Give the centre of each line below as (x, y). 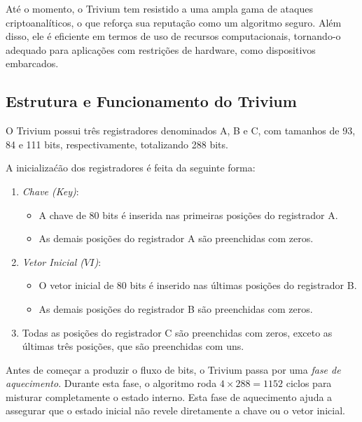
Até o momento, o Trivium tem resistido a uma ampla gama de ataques (159, 8)
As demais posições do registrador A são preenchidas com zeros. (176, 238)
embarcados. (32, 63)
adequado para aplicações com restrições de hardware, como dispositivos (161, 49)
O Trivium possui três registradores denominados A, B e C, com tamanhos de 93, (181, 131)
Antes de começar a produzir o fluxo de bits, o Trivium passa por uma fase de (173, 369)
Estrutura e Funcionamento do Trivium (151, 101)
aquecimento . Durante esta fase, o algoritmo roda (111, 383)
